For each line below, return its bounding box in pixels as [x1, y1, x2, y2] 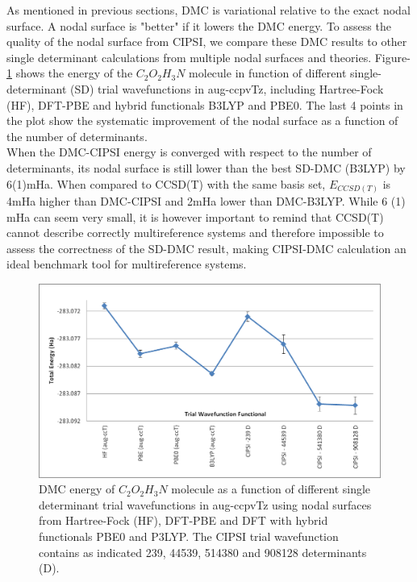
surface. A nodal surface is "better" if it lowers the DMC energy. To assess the [6, 17, 391, 34]
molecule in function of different [189, 64, 347, 81]
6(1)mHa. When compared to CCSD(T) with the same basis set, [6, 175, 326, 192]
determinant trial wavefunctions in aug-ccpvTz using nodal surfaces [39, 496, 372, 513]
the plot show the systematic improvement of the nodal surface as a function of [6, 112, 398, 129]
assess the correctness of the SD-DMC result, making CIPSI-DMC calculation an [6, 239, 407, 256]
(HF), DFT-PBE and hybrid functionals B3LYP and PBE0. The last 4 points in [6, 96, 403, 113]
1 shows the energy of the [6, 64, 133, 81]
